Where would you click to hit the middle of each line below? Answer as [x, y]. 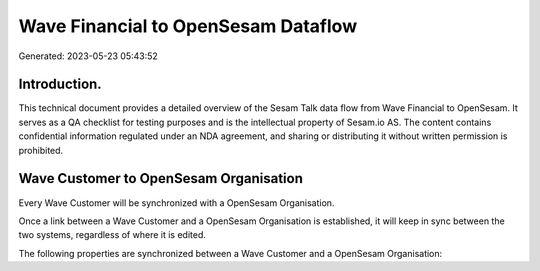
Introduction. [60, 84]
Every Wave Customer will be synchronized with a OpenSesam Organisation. [176, 202]
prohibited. [41, 150]
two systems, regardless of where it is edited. [112, 235]
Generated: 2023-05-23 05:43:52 [88, 56]
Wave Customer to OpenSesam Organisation [161, 178]
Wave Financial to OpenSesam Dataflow [188, 26]
